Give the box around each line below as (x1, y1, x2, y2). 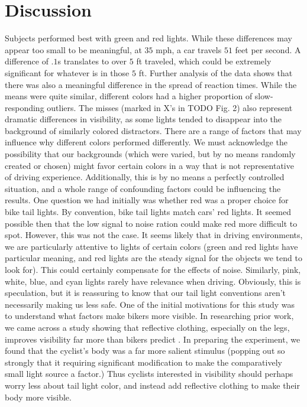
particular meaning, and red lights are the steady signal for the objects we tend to (5, 252, 302, 264)
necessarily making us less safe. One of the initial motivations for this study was (5, 298, 295, 310)
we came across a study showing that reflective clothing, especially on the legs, (5, 321, 290, 333)
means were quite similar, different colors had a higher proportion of (5, 90, 253, 102)
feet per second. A (235, 43, 301, 56)
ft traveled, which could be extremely (136, 55, 272, 67)
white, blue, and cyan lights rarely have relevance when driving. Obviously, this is (5, 275, 301, 287)
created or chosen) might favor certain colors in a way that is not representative (5, 159, 294, 171)
